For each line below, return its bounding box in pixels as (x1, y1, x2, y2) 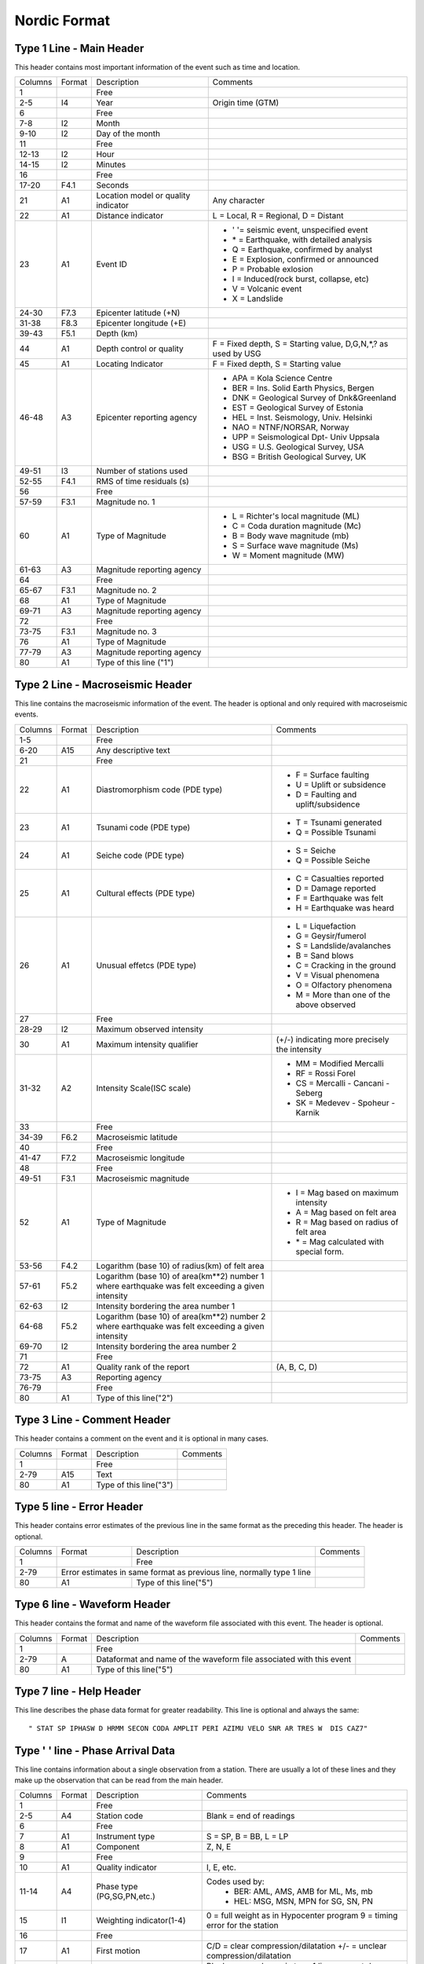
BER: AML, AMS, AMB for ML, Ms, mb (233, 1886, 373, 1897)
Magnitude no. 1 (96, 496, 155, 507)
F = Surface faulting (295, 769, 370, 780)
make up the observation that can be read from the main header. (14, 1775, 224, 1785)
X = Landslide (232, 293, 283, 304)
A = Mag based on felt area (295, 1207, 397, 1218)
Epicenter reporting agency (96, 412, 198, 423)
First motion (96, 1945, 141, 1956)
